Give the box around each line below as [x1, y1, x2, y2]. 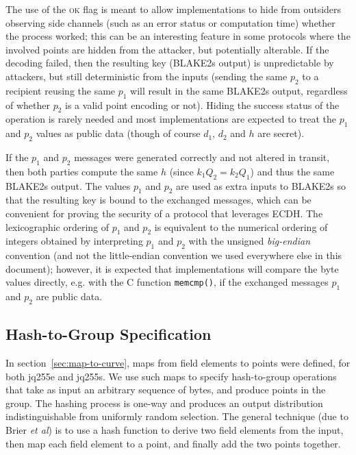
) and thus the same [250, 164, 335, 178]
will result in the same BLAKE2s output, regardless [130, 83, 348, 97]
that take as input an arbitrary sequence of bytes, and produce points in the [5, 382, 326, 397]
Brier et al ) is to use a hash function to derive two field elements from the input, [5, 423, 344, 437]
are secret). [257, 126, 305, 140]
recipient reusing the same [5, 83, 116, 97]
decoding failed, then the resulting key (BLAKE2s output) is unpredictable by [5, 56, 334, 70]
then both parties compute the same [5, 164, 158, 178]
